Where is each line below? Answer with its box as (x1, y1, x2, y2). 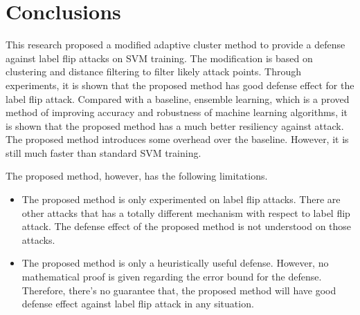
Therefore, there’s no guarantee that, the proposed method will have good (21, 283, 336, 297)
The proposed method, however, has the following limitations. (6, 169, 268, 183)
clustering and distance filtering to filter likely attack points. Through (6, 64, 302, 79)
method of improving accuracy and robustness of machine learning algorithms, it (6, 105, 348, 120)
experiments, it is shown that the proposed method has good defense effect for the (6, 77, 354, 92)
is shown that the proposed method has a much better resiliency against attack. (6, 118, 344, 133)
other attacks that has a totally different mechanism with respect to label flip (21, 205, 350, 220)
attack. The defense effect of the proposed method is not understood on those (21, 219, 352, 233)
